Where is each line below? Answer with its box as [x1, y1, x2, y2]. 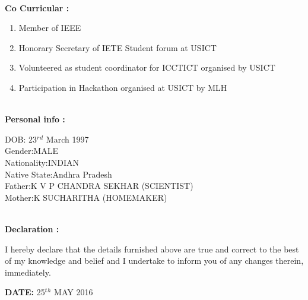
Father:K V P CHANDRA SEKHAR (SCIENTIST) [5, 179, 193, 192]
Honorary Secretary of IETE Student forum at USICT [18, 41, 217, 53]
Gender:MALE [5, 144, 58, 157]
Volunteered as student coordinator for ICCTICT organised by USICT [18, 61, 275, 74]
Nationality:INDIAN [5, 156, 80, 168]
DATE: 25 [5, 286, 45, 298]
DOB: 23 [5, 132, 37, 145]
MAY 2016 [54, 286, 93, 298]
